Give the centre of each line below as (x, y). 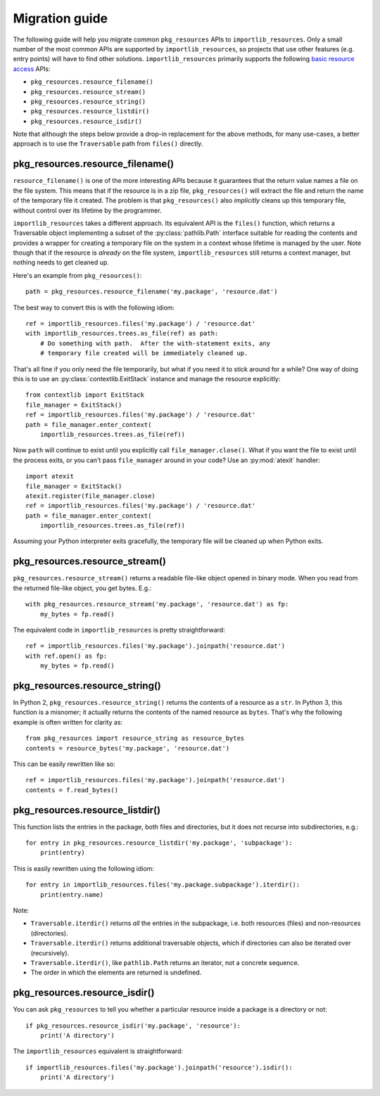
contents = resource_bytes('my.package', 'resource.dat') (128, 748)
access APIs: (32, 69)
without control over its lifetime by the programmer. (87, 210)
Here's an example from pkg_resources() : (77, 275)
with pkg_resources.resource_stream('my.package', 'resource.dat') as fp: (157, 604)
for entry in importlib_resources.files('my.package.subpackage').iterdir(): (163, 885)
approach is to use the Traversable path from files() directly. (108, 144)
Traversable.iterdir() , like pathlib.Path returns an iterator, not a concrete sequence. (165, 962)
